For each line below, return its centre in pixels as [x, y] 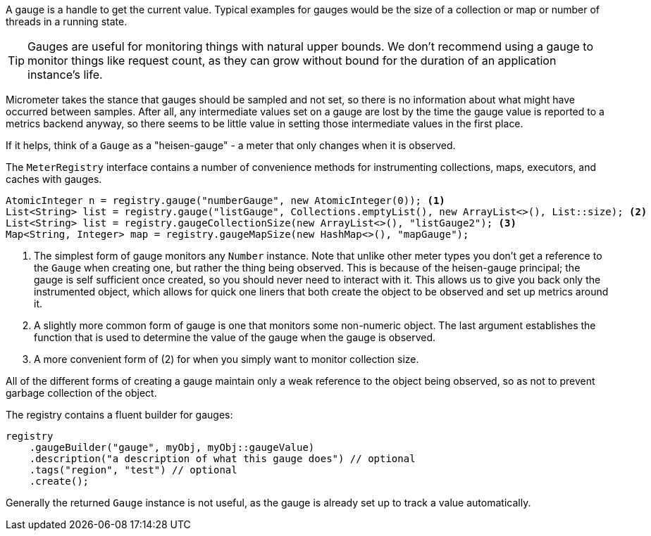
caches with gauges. [54, 179]
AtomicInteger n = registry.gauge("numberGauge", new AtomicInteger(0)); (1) [225, 200]
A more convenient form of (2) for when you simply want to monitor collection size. [227, 359]
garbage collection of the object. [81, 393]
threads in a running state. [67, 21]
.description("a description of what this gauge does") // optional [222, 459]
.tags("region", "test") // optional [133, 470]
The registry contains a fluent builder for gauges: [119, 415]
